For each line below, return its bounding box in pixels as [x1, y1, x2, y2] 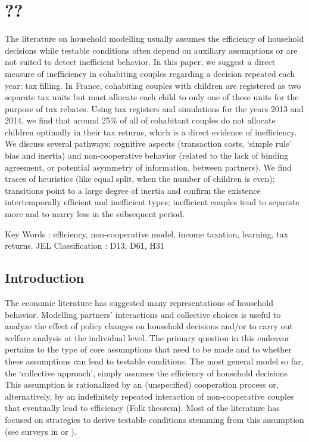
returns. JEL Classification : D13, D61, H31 [5, 239, 164, 252]
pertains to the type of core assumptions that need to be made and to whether [5, 343, 292, 356]
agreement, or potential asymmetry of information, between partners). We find [5, 160, 292, 173]
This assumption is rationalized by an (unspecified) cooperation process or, [5, 378, 279, 391]
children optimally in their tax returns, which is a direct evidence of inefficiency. [5, 125, 297, 138]
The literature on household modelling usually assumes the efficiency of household [5, 32, 304, 45]
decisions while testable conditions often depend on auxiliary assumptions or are [5, 44, 298, 56]
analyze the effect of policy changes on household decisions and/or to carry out [5, 320, 293, 332]
